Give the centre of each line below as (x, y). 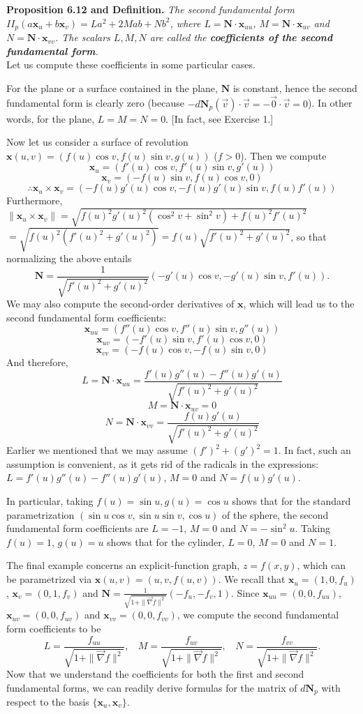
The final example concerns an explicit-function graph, (123, 565)
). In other (330, 103)
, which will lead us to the (299, 304)
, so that (309, 236)
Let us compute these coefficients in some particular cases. (131, 64)
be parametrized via (49, 579)
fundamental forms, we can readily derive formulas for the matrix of (152, 687)
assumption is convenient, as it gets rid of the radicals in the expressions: (163, 463)
